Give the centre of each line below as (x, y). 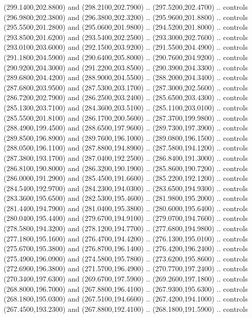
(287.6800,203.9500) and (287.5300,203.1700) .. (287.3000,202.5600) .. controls (126, 87)
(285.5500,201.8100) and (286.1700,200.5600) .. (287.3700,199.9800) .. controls (126, 117)
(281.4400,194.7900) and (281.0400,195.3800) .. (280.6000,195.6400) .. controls (126, 208)
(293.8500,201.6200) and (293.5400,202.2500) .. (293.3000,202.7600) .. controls (126, 37)
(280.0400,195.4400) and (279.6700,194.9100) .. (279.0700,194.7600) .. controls (126, 218)
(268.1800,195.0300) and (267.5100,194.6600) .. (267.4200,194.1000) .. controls (126, 299)
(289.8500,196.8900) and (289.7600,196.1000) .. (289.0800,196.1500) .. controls (126, 137)
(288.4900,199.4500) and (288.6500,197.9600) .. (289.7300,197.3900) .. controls (126, 128)
